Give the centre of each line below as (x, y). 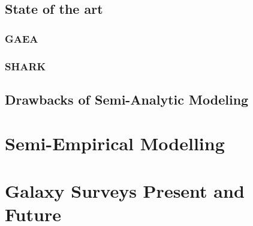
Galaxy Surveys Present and (125, 190)
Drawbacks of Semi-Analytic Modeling (127, 99)
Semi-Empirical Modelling (115, 143)
